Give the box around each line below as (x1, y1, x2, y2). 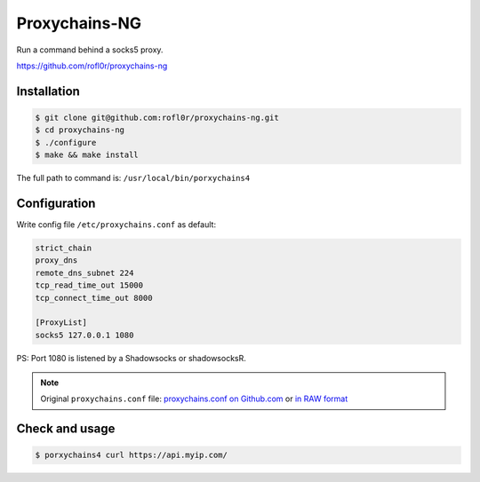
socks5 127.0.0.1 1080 (35, 329, 134, 340)
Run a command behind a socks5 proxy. (16, 44, 164, 55)
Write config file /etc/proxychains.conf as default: (16, 219, 217, 230)
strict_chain (35, 242, 92, 253)
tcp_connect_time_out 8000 (35, 293, 153, 303)
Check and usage (16, 422, 116, 437)
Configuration (16, 195, 96, 210)
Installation (16, 83, 80, 99)
